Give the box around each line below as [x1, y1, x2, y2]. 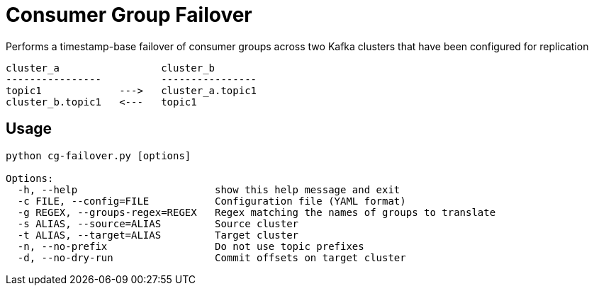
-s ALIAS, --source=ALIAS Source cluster [17, 217, 299, 229]
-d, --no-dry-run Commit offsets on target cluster [17, 251, 406, 263]
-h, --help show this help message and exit [17, 183, 400, 195]
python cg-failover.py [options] [6, 149, 191, 161]
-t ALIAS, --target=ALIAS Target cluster [17, 229, 299, 241]
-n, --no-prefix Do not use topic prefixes [17, 240, 364, 252]
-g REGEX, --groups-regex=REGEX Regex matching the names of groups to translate [17, 206, 496, 218]
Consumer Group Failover [6, 3, 252, 27]
